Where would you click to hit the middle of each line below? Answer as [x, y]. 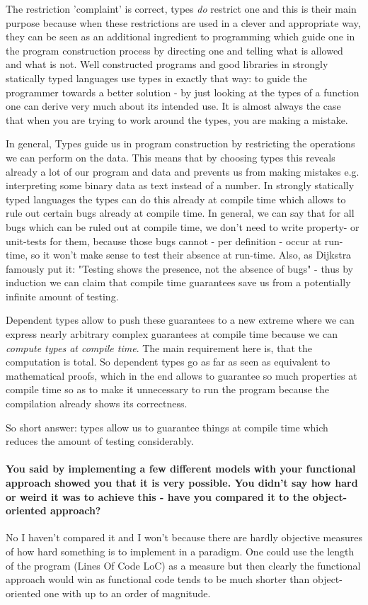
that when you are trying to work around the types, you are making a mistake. [177, 119]
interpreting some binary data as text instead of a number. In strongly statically [180, 185]
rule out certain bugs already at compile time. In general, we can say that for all [180, 213]
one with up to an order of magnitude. [127, 593]
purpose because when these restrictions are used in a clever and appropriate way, [183, 22]
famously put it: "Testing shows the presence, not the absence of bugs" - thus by [179, 268]
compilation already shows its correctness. [97, 403]
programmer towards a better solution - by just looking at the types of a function [183, 92]
